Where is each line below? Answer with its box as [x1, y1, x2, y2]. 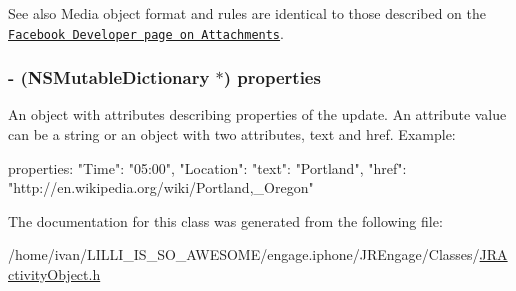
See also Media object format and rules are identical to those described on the [8, 3, 487, 23]
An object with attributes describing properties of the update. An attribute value [8, 104, 507, 125]
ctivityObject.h [8, 264, 101, 285]
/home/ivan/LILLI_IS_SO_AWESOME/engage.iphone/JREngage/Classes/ [8, 244, 480, 265]
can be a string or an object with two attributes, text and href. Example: [8, 124, 456, 145]
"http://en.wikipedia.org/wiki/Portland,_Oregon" [8, 177, 314, 198]
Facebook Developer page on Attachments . [8, 22, 284, 43]
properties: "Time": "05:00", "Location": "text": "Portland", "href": [8, 157, 407, 178]
